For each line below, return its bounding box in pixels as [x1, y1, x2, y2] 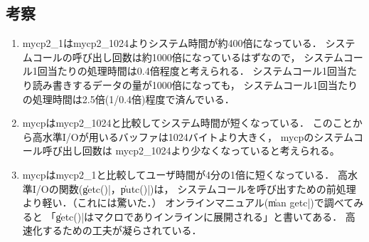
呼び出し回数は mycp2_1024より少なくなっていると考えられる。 [42, 143, 340, 158]
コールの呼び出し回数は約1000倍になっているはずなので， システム [32, 49, 343, 64]
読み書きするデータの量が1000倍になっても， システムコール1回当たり [32, 77, 358, 92]
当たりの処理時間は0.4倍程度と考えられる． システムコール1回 [47, 63, 337, 78]
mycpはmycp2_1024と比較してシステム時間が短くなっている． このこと [22, 115, 353, 130]
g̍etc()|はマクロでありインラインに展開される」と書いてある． [55, 209, 343, 223]
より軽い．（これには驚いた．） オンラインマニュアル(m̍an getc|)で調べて [22, 195, 354, 210]
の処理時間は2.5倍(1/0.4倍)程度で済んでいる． [22, 91, 235, 106]
